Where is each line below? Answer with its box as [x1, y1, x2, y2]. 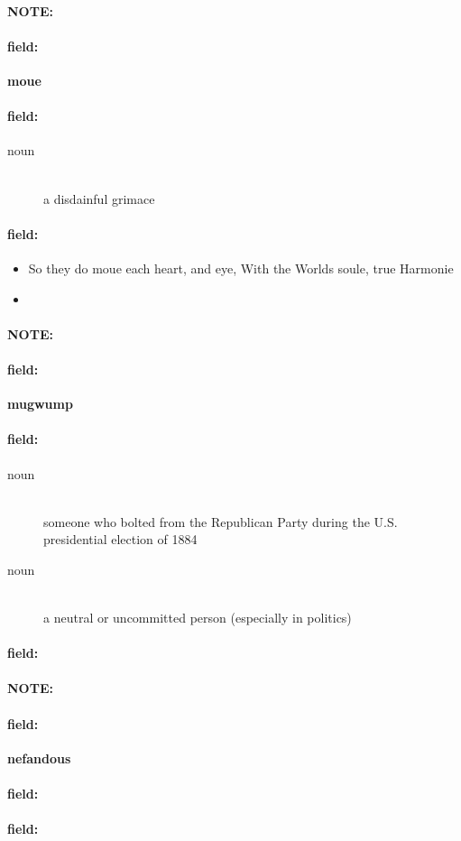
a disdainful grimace [43, 189, 155, 208]
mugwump [7, 394, 73, 413]
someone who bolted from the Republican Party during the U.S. [43, 512, 398, 531]
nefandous [7, 748, 71, 767]
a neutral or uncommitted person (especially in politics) [43, 608, 352, 627]
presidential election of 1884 [43, 530, 198, 549]
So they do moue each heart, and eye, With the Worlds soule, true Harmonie [28, 258, 454, 277]
